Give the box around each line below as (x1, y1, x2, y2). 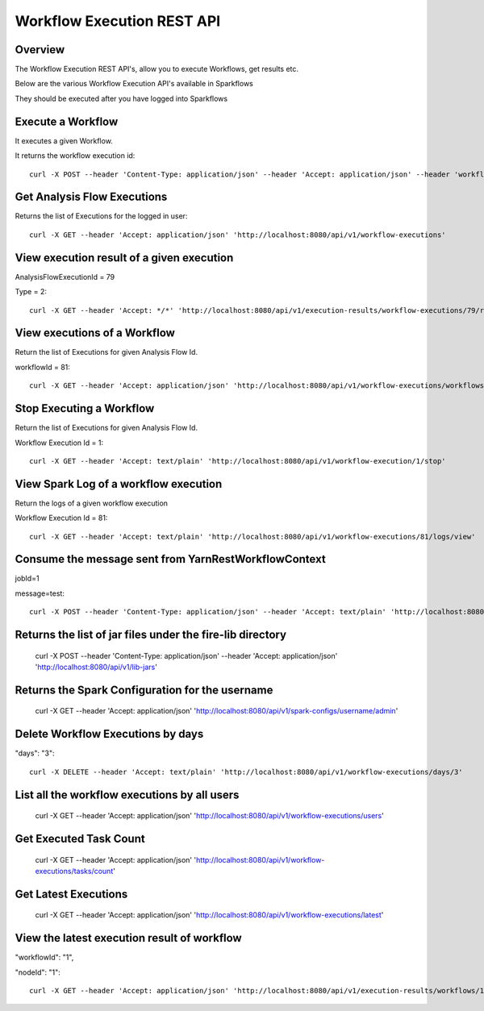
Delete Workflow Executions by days (15, 727, 204, 741)
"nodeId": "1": (15, 967, 60, 977)
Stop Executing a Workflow (15, 401, 155, 415)
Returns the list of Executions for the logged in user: (15, 211, 188, 221)
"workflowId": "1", (15, 952, 74, 963)
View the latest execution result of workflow (15, 931, 242, 945)
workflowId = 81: (15, 362, 70, 372)
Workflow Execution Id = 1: (15, 438, 104, 447)
